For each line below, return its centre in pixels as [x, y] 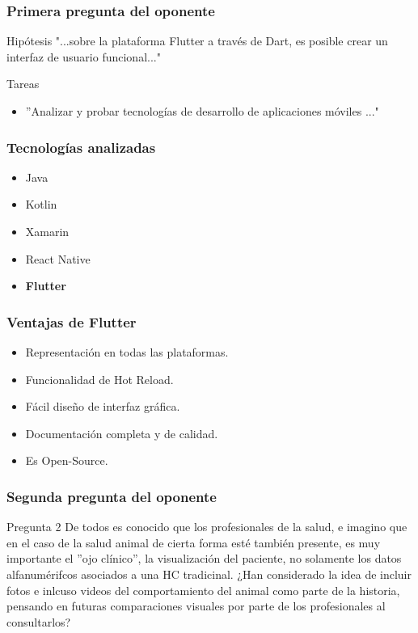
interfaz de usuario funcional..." [84, 56]
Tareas [23, 84]
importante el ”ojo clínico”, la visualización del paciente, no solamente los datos [204, 558]
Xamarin [47, 231]
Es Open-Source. [67, 460]
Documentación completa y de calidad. [122, 433]
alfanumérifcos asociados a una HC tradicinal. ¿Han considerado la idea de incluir [209, 574]
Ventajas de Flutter [72, 321]
